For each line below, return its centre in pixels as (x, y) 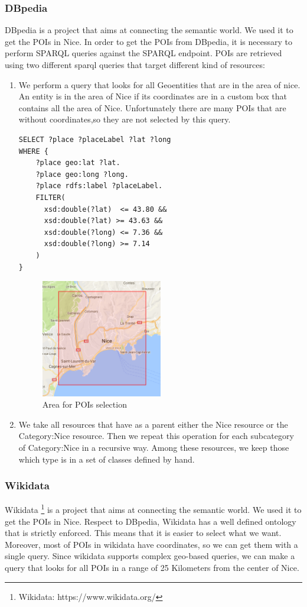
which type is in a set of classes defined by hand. (107, 459)
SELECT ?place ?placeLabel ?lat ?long (95, 139)
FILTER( (50, 197)
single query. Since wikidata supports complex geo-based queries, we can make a (150, 556)
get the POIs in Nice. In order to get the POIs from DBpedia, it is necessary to (148, 41)
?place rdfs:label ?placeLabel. (99, 186)
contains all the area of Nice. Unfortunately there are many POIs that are (152, 107)
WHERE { (33, 151)
